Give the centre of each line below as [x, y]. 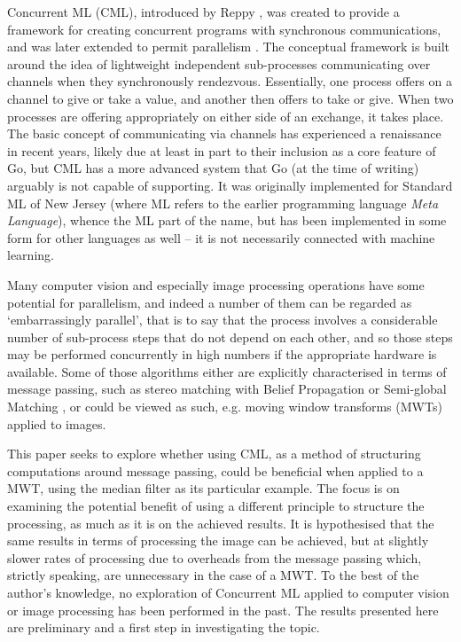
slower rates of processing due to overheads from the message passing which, [215, 557]
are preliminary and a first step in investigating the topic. [164, 627]
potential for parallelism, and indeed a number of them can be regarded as [210, 302]
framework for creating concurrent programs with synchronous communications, [224, 29]
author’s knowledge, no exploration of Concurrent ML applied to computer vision [228, 592]
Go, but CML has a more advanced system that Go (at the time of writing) [213, 168]
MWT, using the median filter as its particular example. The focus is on [203, 488]
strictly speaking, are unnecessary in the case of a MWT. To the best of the [213, 575]
